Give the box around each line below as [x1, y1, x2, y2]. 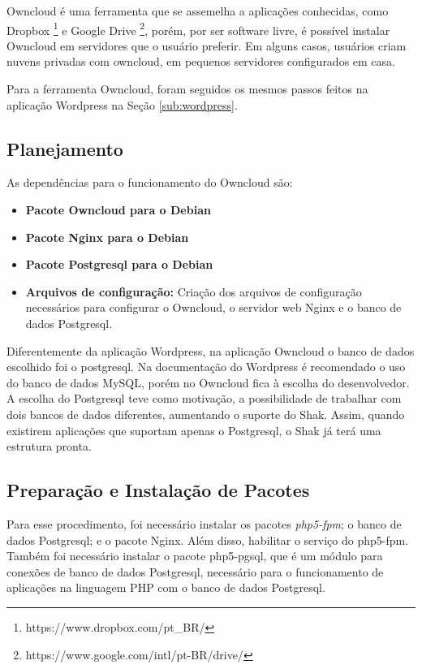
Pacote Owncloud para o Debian [25, 201, 211, 218]
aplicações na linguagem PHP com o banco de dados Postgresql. [6, 579, 325, 596]
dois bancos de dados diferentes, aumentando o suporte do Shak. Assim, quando [6, 405, 405, 422]
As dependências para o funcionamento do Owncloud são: [6, 174, 293, 191]
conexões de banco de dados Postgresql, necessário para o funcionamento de [6, 563, 384, 580]
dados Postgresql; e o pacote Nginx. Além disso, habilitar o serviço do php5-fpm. [6, 531, 409, 548]
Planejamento [6, 136, 123, 161]
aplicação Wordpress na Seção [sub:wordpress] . [6, 96, 238, 113]
